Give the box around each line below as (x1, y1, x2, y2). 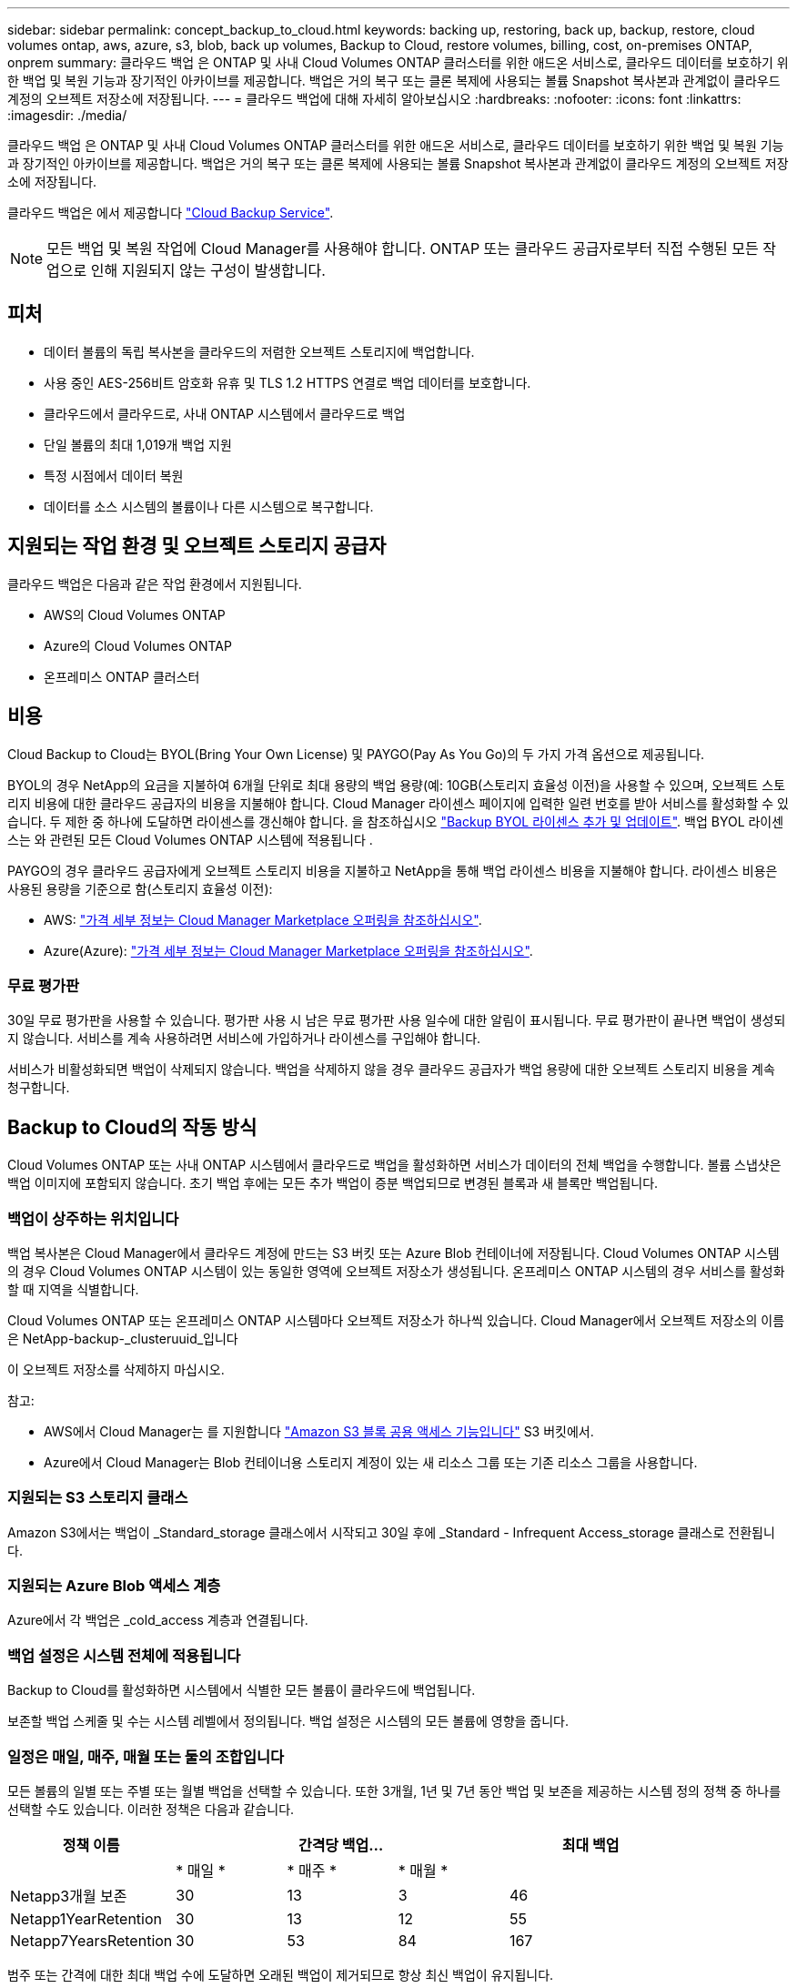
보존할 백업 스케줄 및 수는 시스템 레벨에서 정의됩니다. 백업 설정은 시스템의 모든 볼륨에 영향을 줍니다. (7, 1713, 570, 1729)
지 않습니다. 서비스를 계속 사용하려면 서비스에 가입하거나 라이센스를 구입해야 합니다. (7, 1030, 481, 1047)
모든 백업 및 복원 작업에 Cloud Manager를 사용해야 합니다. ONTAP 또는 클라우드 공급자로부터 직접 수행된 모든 (46, 239, 759, 258)
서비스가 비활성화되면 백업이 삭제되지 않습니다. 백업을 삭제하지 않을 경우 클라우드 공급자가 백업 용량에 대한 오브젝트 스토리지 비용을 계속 (7, 1061, 775, 1078)
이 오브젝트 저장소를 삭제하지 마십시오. (7, 1361, 225, 1377)
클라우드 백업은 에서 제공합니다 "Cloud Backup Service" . (7, 205, 334, 220)
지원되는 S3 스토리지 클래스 (7, 1488, 188, 1507)
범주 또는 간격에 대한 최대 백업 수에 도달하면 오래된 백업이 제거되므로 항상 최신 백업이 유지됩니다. (7, 1966, 554, 1983)
